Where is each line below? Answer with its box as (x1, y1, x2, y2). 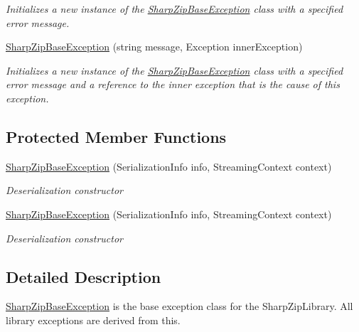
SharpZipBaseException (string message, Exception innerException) (6, 39, 303, 54)
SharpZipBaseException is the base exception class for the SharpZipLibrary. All (6, 299, 353, 314)
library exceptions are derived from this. (6, 312, 181, 327)
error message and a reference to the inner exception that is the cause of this (6, 77, 340, 92)
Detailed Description (6, 265, 161, 287)
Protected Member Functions (6, 125, 227, 147)
